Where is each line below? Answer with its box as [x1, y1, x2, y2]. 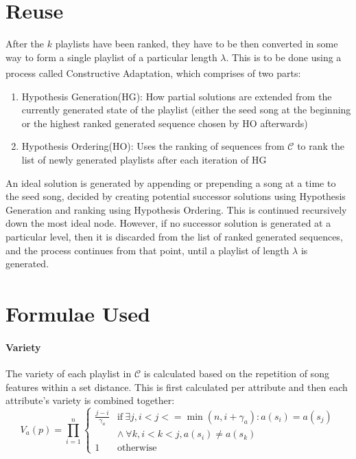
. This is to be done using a [226, 49, 342, 64]
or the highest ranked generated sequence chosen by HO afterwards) [21, 115, 308, 130]
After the [5, 36, 45, 51]
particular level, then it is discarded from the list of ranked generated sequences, [5, 229, 343, 243]
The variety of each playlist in [5, 366, 132, 381]
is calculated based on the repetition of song [143, 366, 329, 381]
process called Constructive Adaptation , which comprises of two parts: [5, 65, 301, 80]
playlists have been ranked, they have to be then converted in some [55, 36, 338, 51]
